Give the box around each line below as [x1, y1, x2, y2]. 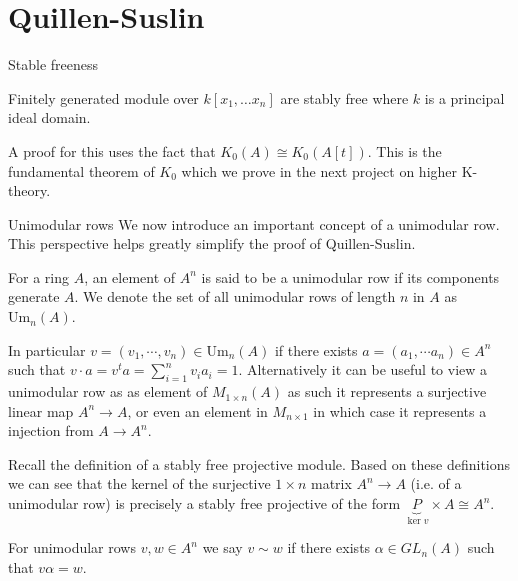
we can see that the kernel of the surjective [8, 473, 271, 494]
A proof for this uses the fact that [8, 140, 216, 161]
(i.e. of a [410, 473, 462, 494]
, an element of [84, 266, 176, 287]
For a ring [8, 266, 69, 287]
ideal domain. [8, 107, 91, 128]
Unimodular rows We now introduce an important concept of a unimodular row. [8, 213, 500, 234]
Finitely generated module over [8, 87, 199, 108]
